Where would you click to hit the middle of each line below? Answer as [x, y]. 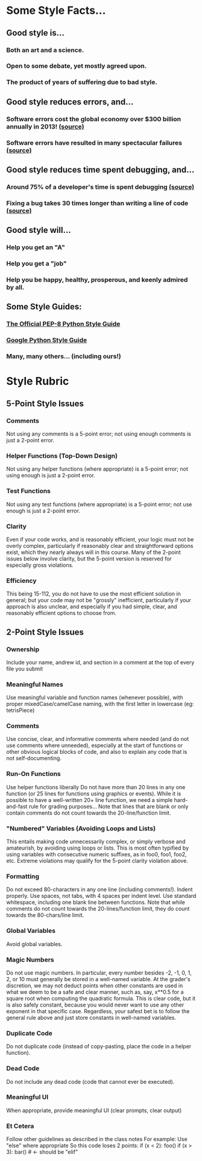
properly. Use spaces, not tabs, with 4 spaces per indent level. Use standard [101, 896]
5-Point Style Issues [45, 403]
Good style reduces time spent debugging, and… [100, 170]
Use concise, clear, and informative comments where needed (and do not [98, 739]
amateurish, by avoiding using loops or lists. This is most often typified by [98, 848]
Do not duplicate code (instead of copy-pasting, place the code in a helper [99, 1046]
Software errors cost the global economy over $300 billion [94, 119]
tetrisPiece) [21, 710]
